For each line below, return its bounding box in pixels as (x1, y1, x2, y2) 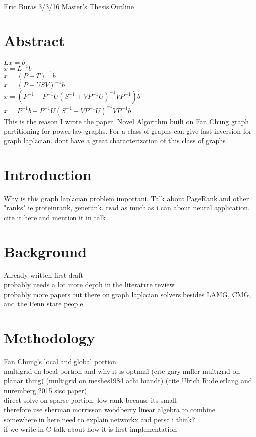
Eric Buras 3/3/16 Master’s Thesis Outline (4, 1, 134, 11)
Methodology (4, 328, 95, 348)
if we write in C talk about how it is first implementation (4, 424, 177, 434)
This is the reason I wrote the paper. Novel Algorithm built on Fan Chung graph (4, 116, 249, 126)
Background (4, 241, 87, 261)
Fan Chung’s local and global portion (4, 356, 116, 367)
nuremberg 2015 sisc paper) (4, 385, 87, 395)
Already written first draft (4, 269, 83, 280)
